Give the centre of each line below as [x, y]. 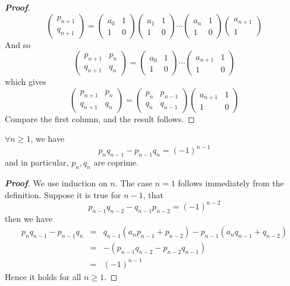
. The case [134, 183]
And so [18, 44]
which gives [26, 82]
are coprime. [116, 162]
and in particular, [37, 162]
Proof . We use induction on [56, 183]
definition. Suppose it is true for [63, 194]
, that [153, 194]
